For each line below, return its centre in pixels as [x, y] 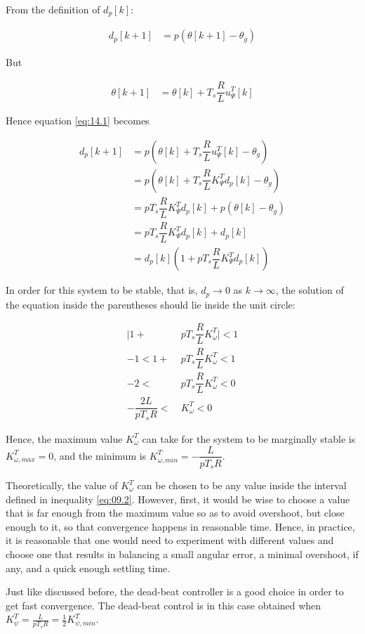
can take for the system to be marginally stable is [249, 438]
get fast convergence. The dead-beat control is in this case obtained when [164, 605]
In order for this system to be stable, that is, [102, 290]
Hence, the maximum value [64, 438]
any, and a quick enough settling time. [88, 568]
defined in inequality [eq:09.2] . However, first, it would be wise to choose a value [178, 499]
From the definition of [53, 9]
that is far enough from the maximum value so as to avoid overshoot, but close [175, 513]
